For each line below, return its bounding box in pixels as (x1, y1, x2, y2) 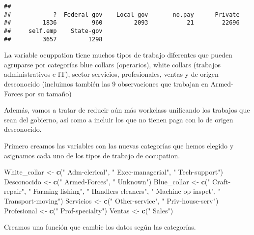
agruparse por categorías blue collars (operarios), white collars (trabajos (4, 59, 221, 69)
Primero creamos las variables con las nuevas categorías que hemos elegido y (4, 141, 234, 151)
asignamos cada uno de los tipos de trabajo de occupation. (4, 150, 180, 160)
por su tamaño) (25, 88, 72, 98)
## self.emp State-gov (4, 27, 103, 34)
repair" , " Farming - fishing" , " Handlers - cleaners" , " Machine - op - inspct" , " (4, 186, 221, 196)
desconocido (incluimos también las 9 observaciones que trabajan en (4, 79, 208, 89)
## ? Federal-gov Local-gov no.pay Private (4, 11, 240, 18)
